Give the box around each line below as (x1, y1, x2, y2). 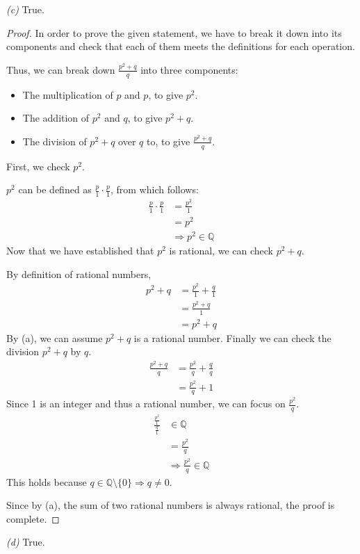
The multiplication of (22, 87, 113, 101)
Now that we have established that (6, 243, 154, 257)
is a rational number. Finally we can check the (133, 330, 332, 345)
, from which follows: (110, 182, 199, 197)
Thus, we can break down (6, 62, 115, 76)
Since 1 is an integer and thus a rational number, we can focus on (6, 396, 286, 411)
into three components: (140, 62, 238, 76)
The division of (22, 133, 87, 148)
